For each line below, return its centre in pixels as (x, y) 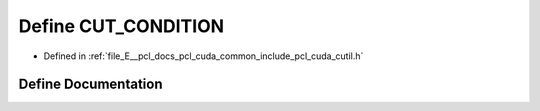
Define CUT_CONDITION (121, 26)
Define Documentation (90, 84)
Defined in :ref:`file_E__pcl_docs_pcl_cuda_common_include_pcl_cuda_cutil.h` (203, 56)
